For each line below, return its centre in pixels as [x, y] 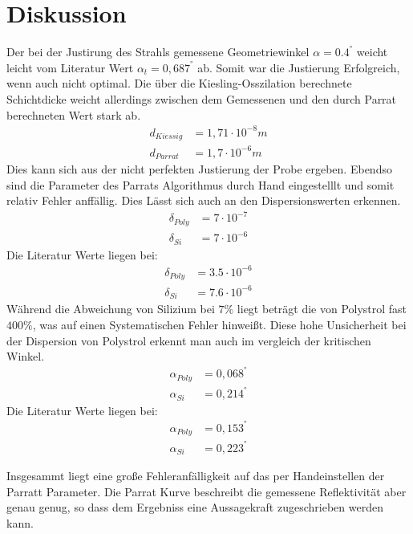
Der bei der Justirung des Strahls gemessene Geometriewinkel [158, 52]
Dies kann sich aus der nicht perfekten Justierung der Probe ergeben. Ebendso [199, 169]
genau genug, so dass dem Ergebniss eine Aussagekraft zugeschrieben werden [195, 507]
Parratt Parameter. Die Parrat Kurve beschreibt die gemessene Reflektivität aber [206, 491]
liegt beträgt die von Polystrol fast [322, 309]
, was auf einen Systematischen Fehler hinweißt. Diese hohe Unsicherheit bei [219, 324]
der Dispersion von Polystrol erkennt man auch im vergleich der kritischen [189, 340]
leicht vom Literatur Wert [70, 67]
